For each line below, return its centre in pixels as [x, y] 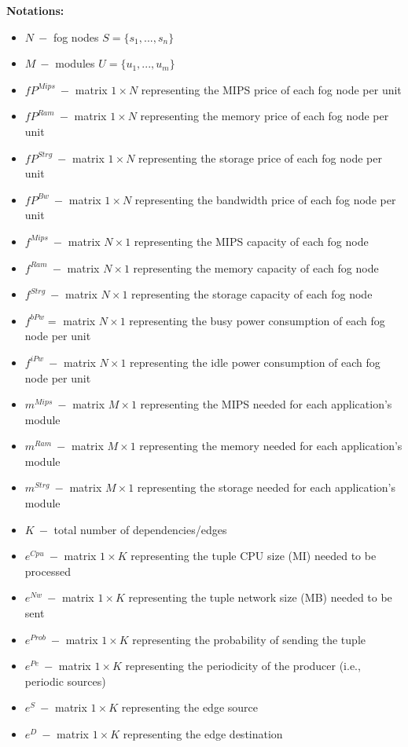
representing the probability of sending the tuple [249, 639]
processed [48, 571]
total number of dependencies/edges [140, 529]
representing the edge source [189, 707]
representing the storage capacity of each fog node [252, 294]
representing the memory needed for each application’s [271, 446]
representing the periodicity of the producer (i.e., [243, 666]
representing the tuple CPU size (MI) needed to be [254, 556]
